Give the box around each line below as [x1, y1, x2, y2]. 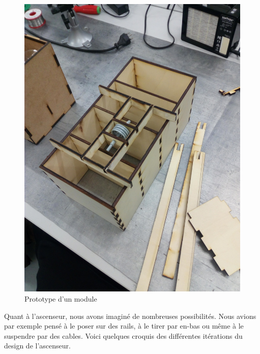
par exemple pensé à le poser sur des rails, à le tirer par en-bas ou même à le [4, 320, 244, 331]
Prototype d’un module [24, 293, 97, 304]
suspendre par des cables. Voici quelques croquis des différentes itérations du [4, 330, 243, 341]
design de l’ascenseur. [4, 340, 71, 351]
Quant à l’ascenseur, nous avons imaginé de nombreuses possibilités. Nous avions [4, 310, 256, 321]
